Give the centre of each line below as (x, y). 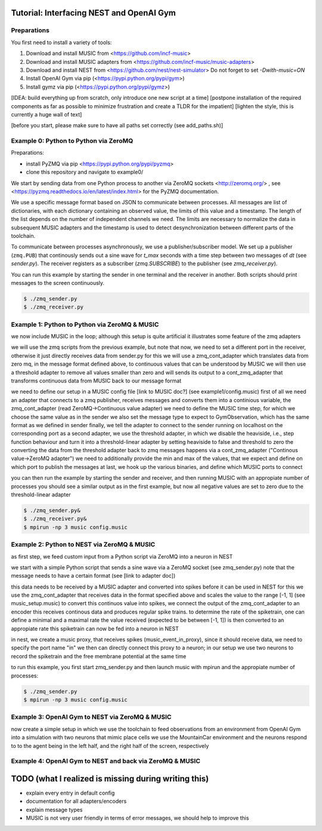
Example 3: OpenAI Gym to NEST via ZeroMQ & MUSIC (91, 717)
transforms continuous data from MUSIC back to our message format (96, 381)
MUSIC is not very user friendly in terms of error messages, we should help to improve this (137, 818)
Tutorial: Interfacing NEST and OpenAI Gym (93, 13)
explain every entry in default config (70, 793)
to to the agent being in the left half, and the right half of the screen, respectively (110, 746)
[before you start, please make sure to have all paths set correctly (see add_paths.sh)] (117, 125)
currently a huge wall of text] (47, 114)
